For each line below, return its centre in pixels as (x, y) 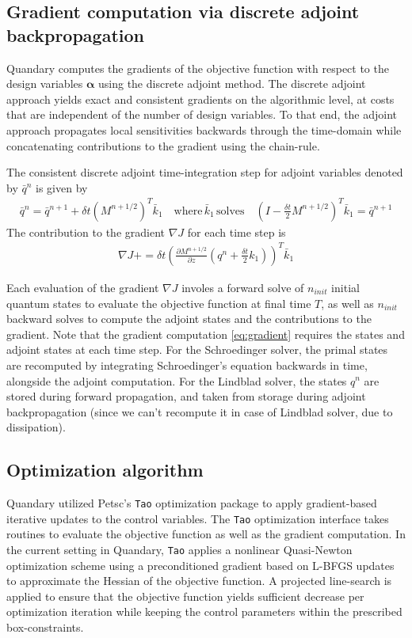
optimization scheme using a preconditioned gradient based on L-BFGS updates (200, 565)
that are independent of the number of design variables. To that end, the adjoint (202, 114)
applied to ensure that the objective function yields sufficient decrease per (185, 596)
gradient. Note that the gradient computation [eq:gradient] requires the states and (206, 334)
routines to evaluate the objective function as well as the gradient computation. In (206, 534)
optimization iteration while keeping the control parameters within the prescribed (204, 611)
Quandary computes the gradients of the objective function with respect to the (198, 68)
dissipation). (36, 427)
